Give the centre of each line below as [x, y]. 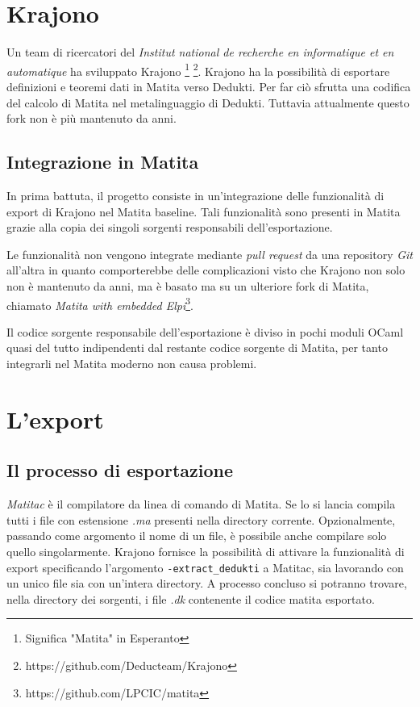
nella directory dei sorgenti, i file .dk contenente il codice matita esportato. [191, 598]
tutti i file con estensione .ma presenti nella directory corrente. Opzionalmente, [201, 519]
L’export [55, 418]
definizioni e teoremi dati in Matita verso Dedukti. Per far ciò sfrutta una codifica [209, 86]
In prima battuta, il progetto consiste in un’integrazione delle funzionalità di [195, 195]
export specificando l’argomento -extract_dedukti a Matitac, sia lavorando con [205, 567]
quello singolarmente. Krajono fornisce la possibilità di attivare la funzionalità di [206, 551]
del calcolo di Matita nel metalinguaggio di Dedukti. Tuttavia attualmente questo [208, 102]
